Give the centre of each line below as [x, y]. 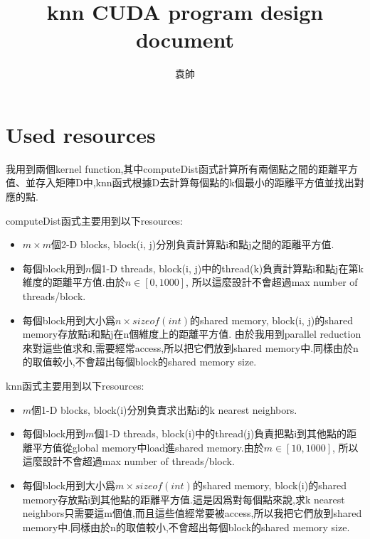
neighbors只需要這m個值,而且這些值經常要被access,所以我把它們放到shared [192, 513]
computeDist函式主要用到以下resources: [94, 220]
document [185, 39]
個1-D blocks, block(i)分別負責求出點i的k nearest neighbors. [164, 409]
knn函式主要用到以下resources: [75, 385]
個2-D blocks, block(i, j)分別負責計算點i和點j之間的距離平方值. [192, 244]
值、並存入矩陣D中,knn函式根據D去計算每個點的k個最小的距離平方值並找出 [180, 182]
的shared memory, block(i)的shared [269, 485]
